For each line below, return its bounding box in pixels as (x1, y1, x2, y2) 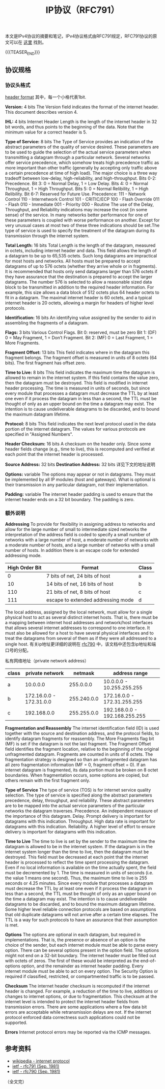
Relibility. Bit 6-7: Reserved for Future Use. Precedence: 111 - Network (5, 191, 146, 197)
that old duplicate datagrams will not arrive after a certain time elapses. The (5, 911, 158, 917)
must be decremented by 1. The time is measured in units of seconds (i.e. (5, 869, 154, 875)
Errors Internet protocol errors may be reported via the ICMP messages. (5, 1029, 151, 1035)
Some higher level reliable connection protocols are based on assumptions (5, 906, 156, 912)
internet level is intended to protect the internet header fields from (5, 998, 139, 1004)
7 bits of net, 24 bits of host (46, 572, 110, 579)
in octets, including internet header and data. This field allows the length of (5, 247, 157, 254)
